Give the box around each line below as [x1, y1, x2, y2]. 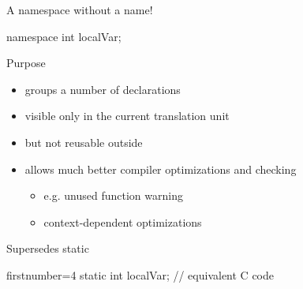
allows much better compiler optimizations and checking [24, 160, 297, 177]
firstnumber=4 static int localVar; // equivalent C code [6, 266, 274, 283]
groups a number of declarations [24, 81, 181, 97]
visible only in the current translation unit [24, 107, 230, 124]
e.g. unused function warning [43, 187, 183, 204]
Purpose [6, 54, 46, 71]
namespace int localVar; [6, 28, 122, 44]
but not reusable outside [24, 133, 143, 150]
